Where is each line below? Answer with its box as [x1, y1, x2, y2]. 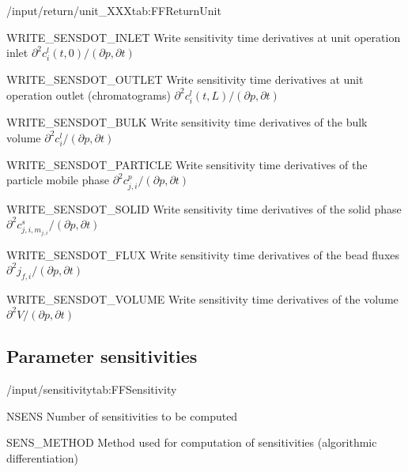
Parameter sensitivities [6, 344, 198, 368]
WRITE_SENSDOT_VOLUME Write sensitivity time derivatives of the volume [6, 290, 399, 307]
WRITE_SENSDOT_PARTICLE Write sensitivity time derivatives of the [6, 156, 368, 172]
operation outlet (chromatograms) [6, 86, 171, 103]
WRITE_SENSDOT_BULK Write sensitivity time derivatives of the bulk [6, 114, 368, 130]
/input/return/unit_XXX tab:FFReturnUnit [6, 2, 221, 18]
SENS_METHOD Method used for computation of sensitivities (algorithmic [6, 434, 377, 451]
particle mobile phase [6, 172, 110, 188]
